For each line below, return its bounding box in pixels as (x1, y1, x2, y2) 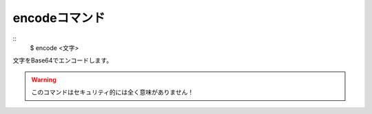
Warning (31, 76, 56, 84)
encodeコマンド (12, 10, 106, 25)
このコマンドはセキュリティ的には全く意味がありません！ (31, 88, 194, 96)
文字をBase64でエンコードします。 (12, 56, 113, 65)
